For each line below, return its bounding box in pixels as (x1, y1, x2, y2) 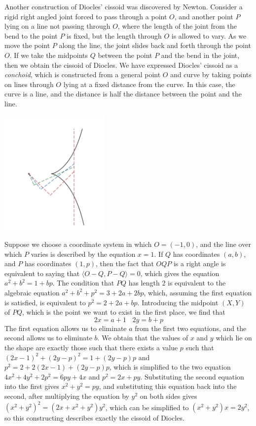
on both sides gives (140, 390, 197, 401)
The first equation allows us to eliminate (4, 323, 127, 333)
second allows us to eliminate (4, 332, 92, 343)
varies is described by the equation (31, 248, 136, 259)
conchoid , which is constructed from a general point (4, 69, 161, 80)
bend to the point (4, 30, 58, 41)
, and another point (174, 11, 233, 21)
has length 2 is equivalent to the (128, 278, 226, 288)
